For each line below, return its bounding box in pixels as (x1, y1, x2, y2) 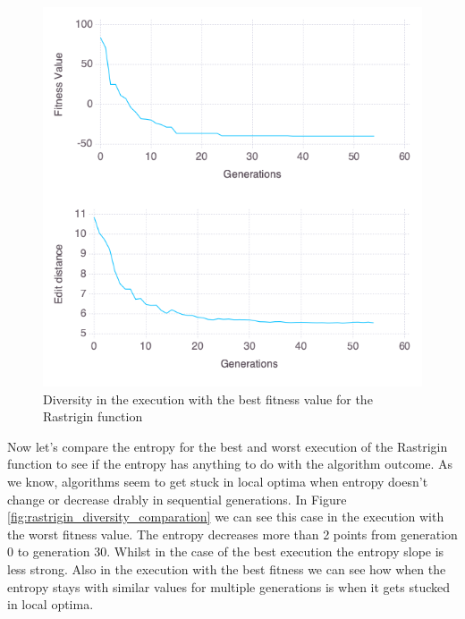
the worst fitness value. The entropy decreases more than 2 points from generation (7, 524, 458, 543)
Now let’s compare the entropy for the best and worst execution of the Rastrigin (7, 437, 448, 455)
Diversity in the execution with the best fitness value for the (43, 389, 373, 408)
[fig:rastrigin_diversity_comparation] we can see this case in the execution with (7, 507, 444, 526)
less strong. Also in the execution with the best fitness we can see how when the (7, 559, 446, 578)
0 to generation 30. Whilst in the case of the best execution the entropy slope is (7, 542, 444, 561)
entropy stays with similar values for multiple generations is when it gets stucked (7, 577, 451, 596)
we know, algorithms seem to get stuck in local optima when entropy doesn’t (7, 471, 428, 490)
